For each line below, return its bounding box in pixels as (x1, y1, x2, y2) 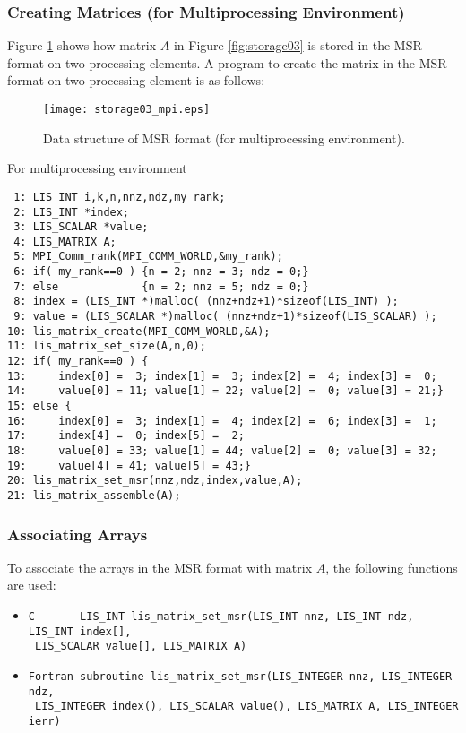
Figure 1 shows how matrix (7, 36, 157, 55)
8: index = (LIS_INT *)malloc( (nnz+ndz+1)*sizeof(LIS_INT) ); (13, 295, 399, 308)
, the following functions (325, 557, 458, 576)
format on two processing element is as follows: (7, 71, 265, 90)
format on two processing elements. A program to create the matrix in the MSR (7, 53, 447, 72)
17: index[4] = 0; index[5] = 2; (7, 429, 245, 443)
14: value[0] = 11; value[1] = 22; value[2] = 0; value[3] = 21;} (7, 384, 444, 398)
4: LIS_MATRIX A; (13, 235, 116, 248)
